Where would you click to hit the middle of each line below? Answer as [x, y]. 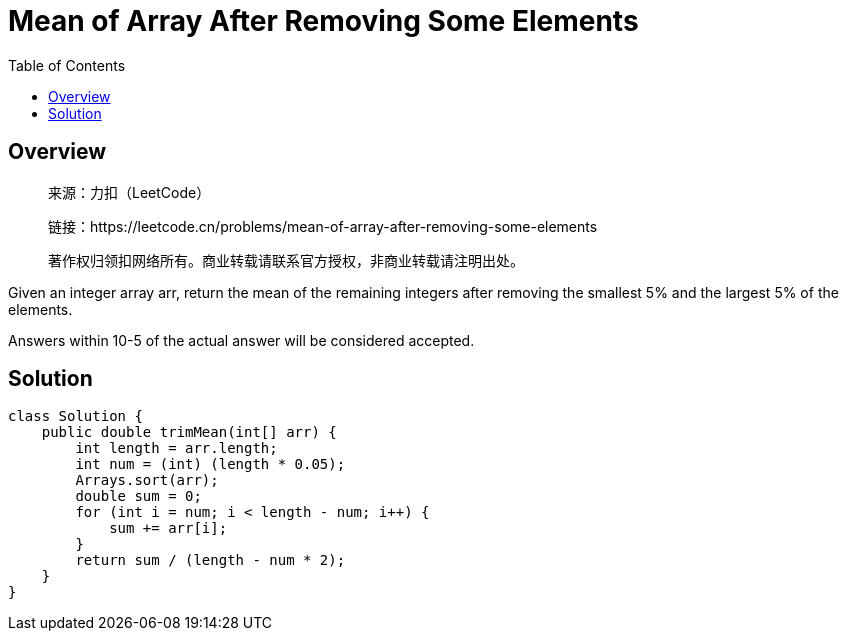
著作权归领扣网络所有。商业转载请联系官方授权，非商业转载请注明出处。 [286, 260]
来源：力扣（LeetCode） [129, 192]
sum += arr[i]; [168, 528]
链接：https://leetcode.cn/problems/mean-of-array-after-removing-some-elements [323, 226]
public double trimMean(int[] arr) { [189, 432]
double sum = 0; [138, 496]
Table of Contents [67, 65]
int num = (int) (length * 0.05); [210, 464]
